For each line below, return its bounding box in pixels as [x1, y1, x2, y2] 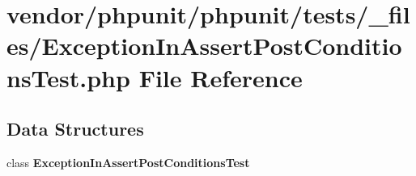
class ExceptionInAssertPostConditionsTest [6, 153, 250, 170]
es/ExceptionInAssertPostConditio [6, 29, 402, 62]
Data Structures [6, 116, 144, 141]
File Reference [138, 61, 303, 94]
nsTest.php [6, 61, 130, 94]
